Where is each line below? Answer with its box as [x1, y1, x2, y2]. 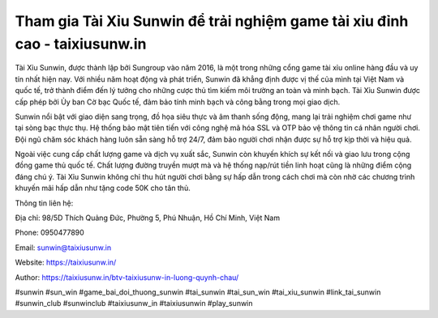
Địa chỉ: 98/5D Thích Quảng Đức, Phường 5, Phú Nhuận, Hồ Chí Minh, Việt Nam [15, 213, 280, 223]
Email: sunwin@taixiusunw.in [15, 243, 112, 252]
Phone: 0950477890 [15, 227, 84, 238]
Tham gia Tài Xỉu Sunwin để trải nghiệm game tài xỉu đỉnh [15, 12, 409, 30]
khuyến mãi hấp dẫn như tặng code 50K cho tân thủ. [15, 183, 191, 193]
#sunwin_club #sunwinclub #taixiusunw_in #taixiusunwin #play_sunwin [15, 299, 253, 308]
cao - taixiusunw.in [15, 35, 147, 53]
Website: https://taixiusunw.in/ [15, 257, 117, 267]
